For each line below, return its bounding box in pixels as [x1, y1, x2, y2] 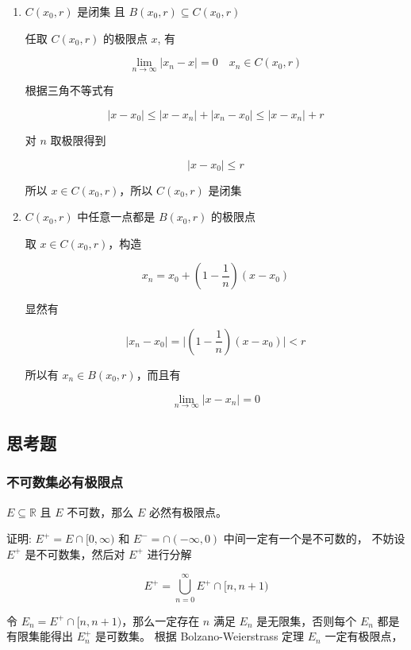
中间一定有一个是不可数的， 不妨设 [223, 530, 405, 547]
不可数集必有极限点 [6, 472, 124, 492]
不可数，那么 [67, 503, 134, 520]
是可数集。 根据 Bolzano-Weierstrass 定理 [95, 628, 305, 644]
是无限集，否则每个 [256, 612, 357, 629]
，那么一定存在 [121, 612, 200, 629]
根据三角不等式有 [25, 82, 114, 99]
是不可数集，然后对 [25, 545, 125, 562]
